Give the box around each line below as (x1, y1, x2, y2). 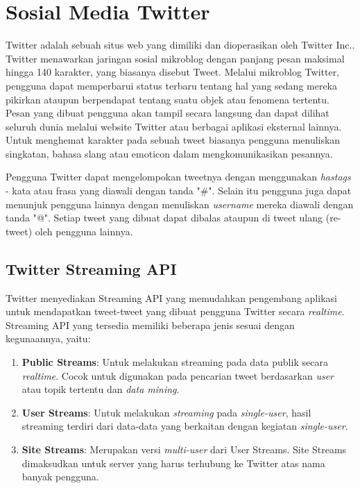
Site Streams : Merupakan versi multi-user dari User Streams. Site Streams (22, 441, 347, 456)
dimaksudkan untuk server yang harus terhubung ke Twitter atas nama (22, 455, 325, 470)
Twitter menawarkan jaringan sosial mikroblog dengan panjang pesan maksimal (6, 51, 345, 65)
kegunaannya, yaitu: (6, 331, 91, 346)
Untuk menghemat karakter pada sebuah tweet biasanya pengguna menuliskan (6, 133, 341, 147)
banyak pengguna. (22, 469, 99, 484)
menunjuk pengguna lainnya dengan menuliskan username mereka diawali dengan (6, 196, 354, 211)
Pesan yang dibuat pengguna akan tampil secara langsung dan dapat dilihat (6, 106, 329, 120)
